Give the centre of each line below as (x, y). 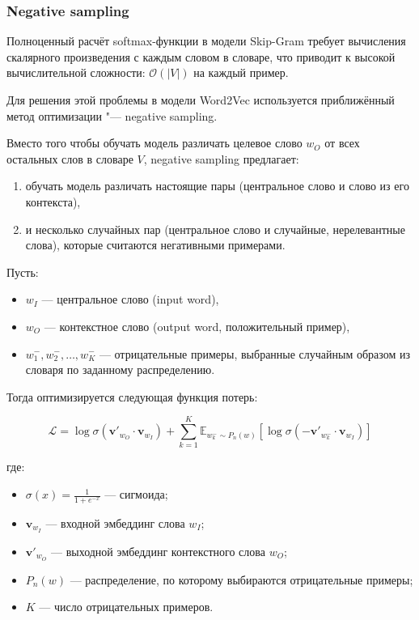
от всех (342, 143)
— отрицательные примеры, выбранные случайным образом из (255, 353)
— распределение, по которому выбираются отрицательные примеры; (241, 579)
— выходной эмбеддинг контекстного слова (158, 551)
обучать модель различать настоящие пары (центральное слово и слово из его (217, 186)
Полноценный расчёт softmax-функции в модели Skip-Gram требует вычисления (206, 41)
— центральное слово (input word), (130, 299)
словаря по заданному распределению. (120, 369)
